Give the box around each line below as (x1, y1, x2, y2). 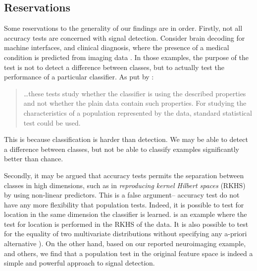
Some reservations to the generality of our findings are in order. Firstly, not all (4, 23, 243, 33)
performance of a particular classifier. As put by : (4, 71, 154, 82)
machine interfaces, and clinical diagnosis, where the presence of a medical (4, 42, 229, 53)
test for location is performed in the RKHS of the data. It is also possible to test (4, 218, 249, 229)
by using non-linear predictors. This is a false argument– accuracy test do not (4, 190, 240, 200)
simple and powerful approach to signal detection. (4, 258, 155, 268)
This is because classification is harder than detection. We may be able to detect (4, 134, 248, 144)
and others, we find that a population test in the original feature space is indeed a (4, 248, 253, 258)
